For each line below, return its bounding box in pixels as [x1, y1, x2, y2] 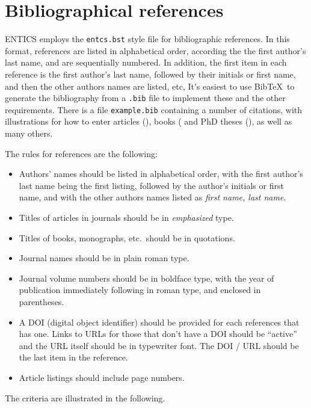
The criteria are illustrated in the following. [5, 391, 165, 404]
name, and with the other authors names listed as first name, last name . [19, 191, 286, 203]
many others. [5, 127, 53, 140]
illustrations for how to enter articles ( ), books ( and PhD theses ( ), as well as [5, 115, 292, 128]
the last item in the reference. [19, 351, 128, 363]
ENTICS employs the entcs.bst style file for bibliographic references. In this [5, 32, 290, 45]
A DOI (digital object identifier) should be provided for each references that [19, 315, 300, 328]
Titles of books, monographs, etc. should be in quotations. [19, 231, 235, 244]
